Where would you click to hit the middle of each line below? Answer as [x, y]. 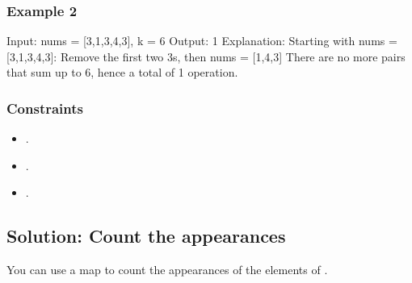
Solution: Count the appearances [146, 236]
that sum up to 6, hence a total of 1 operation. [122, 72]
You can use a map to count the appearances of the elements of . [167, 270]
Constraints [45, 108]
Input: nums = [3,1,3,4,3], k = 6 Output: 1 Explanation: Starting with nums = [202, 41]
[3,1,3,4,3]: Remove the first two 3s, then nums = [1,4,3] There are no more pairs [206, 56]
